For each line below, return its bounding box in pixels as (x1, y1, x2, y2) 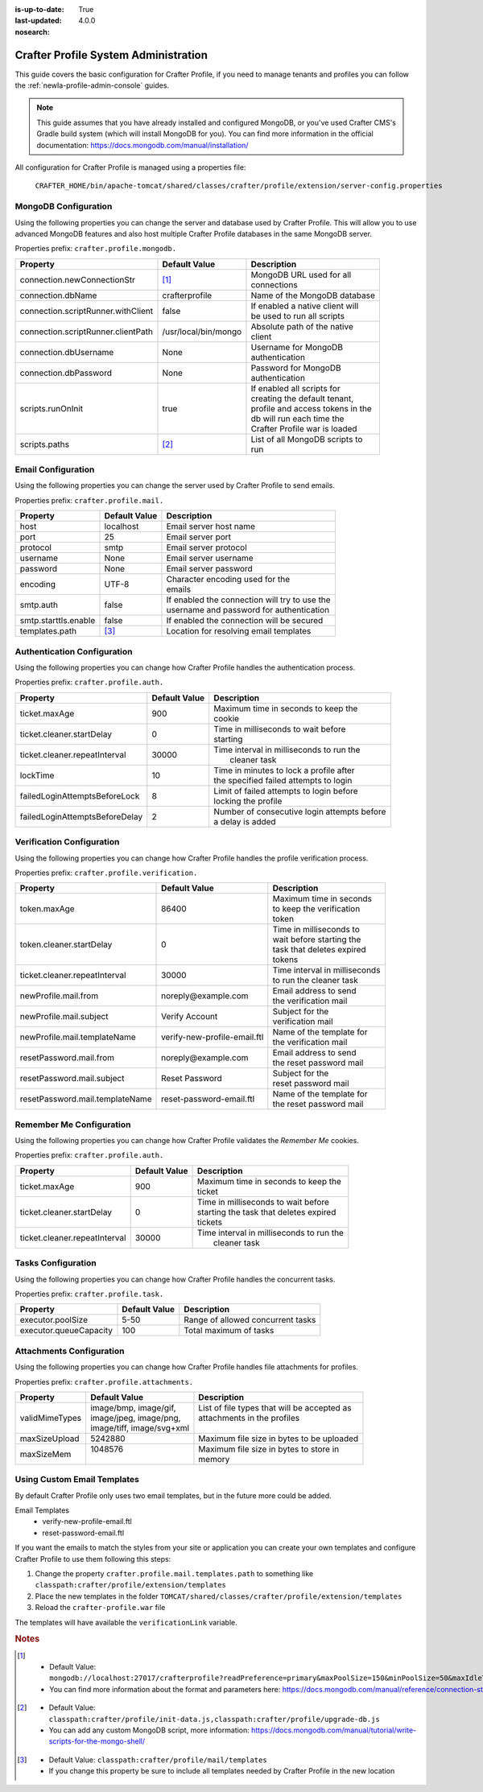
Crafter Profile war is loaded (250, 423, 357, 434)
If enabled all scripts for (250, 382, 341, 394)
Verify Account (161, 1011, 218, 1022)
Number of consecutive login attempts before (213, 806, 386, 817)
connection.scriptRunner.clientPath (19, 326, 153, 337)
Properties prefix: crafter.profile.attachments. (14, 1377, 194, 1386)
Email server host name (166, 521, 256, 532)
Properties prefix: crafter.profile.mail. (14, 495, 164, 505)
